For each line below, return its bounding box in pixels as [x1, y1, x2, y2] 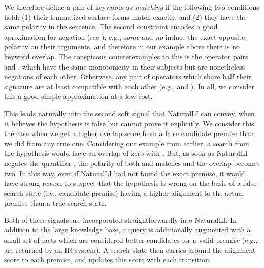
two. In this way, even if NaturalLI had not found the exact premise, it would [4, 167, 245, 178]
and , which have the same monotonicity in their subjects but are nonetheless [4, 61, 245, 72]
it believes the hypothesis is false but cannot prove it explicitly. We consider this [4, 118, 254, 128]
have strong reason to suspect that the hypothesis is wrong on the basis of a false [4, 178, 257, 188]
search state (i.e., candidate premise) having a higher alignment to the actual [4, 187, 244, 198]
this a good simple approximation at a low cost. [4, 91, 153, 102]
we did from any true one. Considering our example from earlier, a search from [4, 138, 249, 148]
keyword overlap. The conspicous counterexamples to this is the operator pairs [4, 51, 248, 61]
